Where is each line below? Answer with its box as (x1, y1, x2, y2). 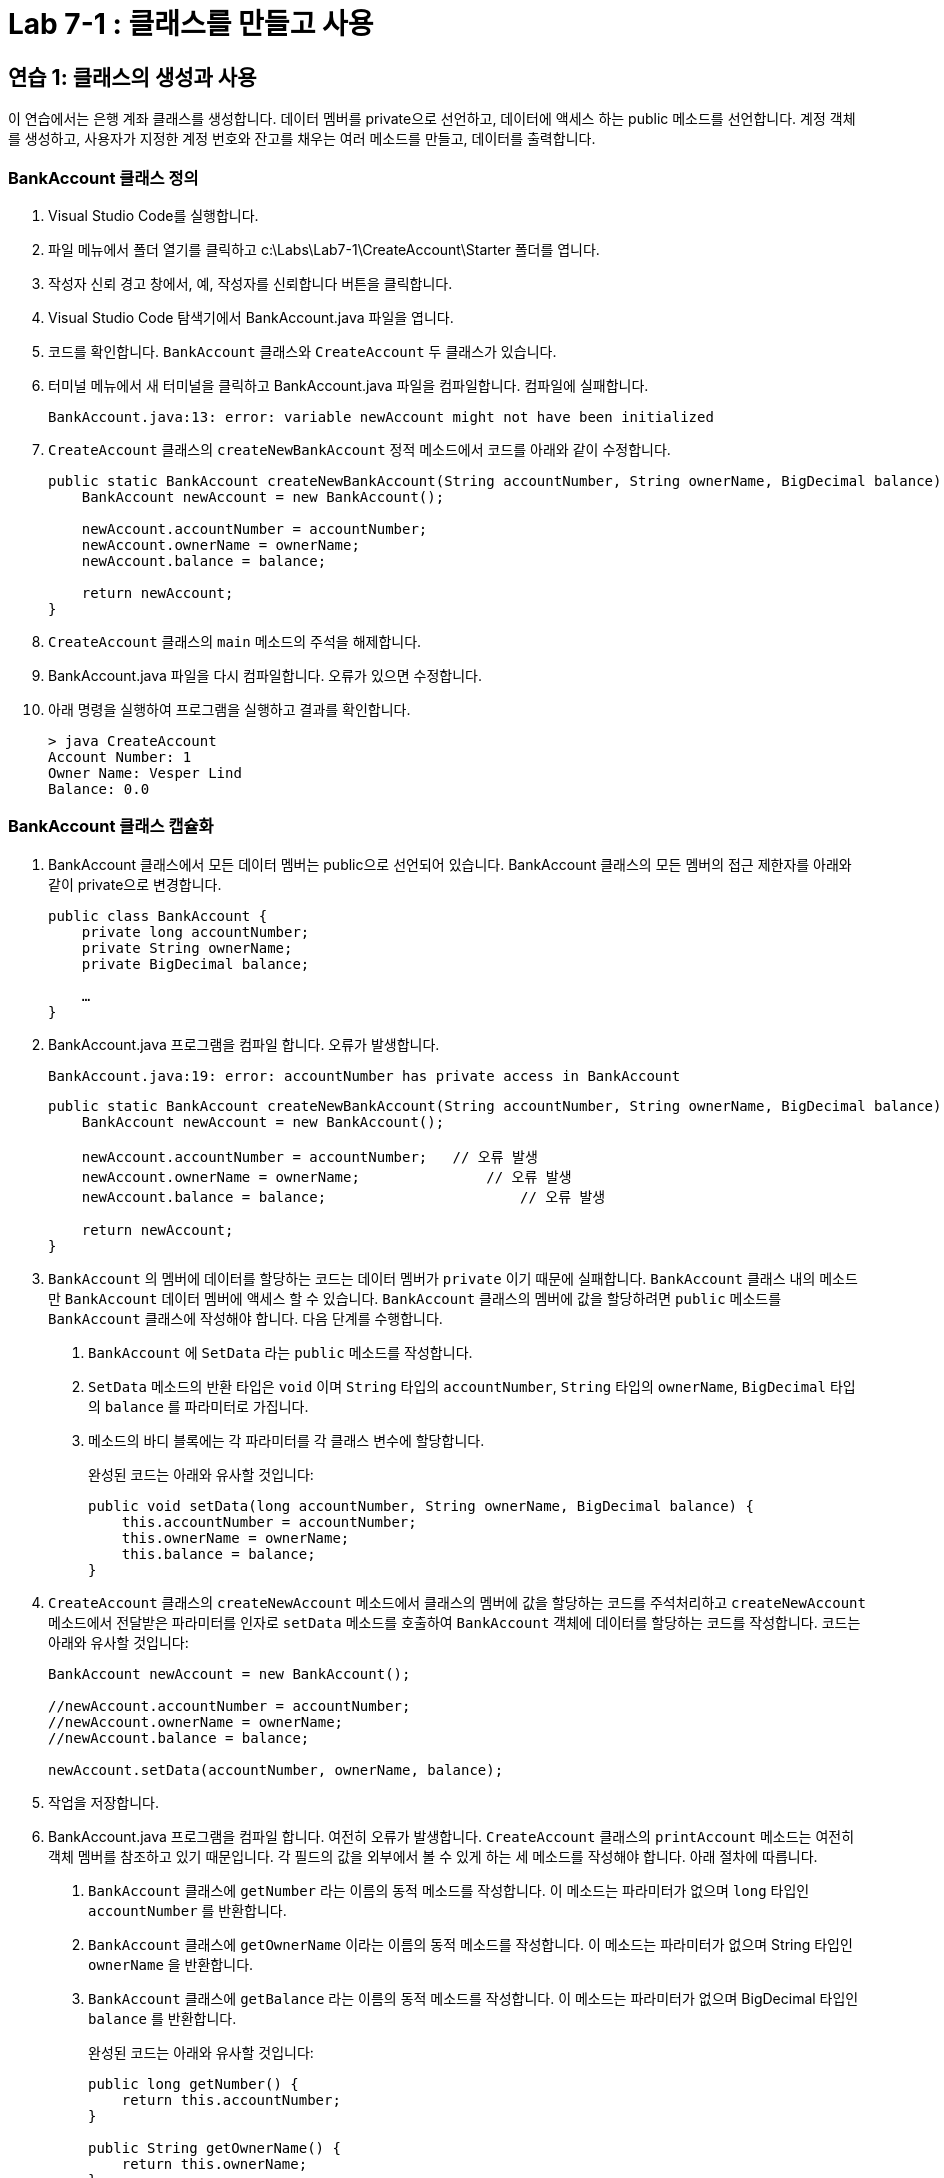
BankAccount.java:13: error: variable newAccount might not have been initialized (48, 408, 714, 425)
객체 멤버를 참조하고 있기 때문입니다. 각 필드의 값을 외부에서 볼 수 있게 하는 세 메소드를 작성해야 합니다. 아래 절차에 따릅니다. (48, 1847, 818, 1865)
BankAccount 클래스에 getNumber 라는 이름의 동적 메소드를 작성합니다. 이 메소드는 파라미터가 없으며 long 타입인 (88, 1881, 810, 1899)
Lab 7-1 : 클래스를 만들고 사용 (8, 7, 374, 41)
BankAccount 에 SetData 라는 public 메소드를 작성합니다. (88, 1343, 473, 1361)
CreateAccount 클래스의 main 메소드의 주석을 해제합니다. (48, 632, 422, 650)
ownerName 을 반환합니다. (88, 1955, 254, 1973)
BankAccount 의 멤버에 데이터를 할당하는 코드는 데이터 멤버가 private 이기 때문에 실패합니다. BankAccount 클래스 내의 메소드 (48, 1269, 858, 1287)
